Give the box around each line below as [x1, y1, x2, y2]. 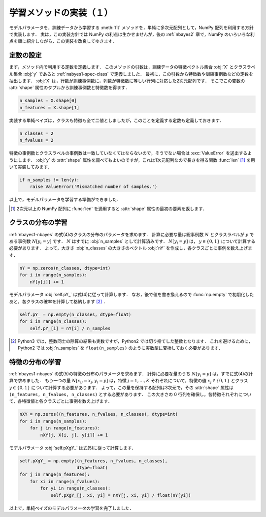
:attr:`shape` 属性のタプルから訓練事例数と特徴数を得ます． [9, 85, 130, 91]
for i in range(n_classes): [19, 319, 87, 324]
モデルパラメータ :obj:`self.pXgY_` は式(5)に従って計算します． [9, 445, 136, 451]
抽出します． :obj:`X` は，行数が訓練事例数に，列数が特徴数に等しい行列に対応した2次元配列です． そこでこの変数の [9, 78, 245, 84]
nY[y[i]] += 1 [30, 279, 64, 285]
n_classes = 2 [19, 130, 54, 136]
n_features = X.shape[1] [19, 105, 80, 110]
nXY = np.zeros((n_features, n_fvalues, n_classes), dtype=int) [19, 411, 178, 417]
